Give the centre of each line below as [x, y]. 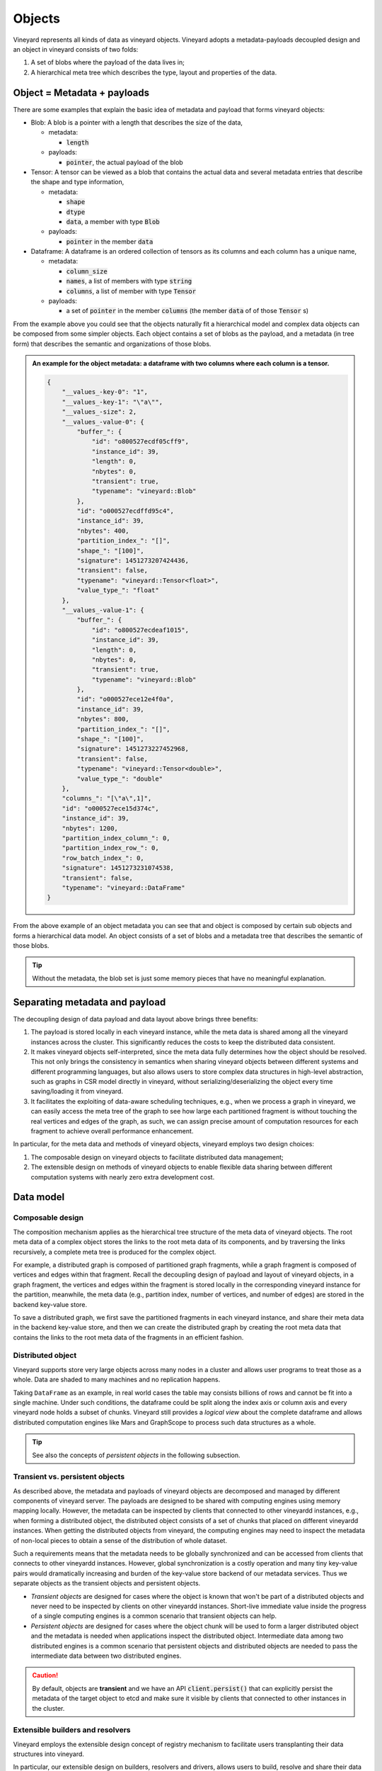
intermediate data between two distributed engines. [106, 1656]
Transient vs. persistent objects [69, 1477]
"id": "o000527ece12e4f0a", [126, 699]
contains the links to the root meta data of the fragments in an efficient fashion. [128, 1337]
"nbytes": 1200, [90, 828]
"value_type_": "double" [120, 779]
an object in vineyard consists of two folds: [76, 49]
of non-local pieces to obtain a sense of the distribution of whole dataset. [120, 1540]
